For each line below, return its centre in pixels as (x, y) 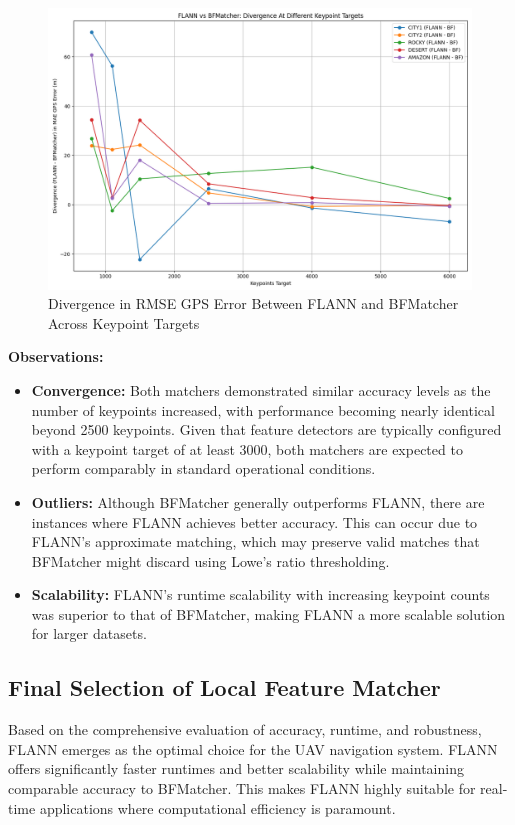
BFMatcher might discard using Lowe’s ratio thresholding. (210, 560)
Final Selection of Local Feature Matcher (224, 687)
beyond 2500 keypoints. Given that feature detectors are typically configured (266, 429)
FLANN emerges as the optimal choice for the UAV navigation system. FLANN (253, 748)
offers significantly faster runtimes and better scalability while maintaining (236, 768)
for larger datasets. (89, 633)
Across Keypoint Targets (124, 322)
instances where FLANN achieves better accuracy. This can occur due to (254, 521)
